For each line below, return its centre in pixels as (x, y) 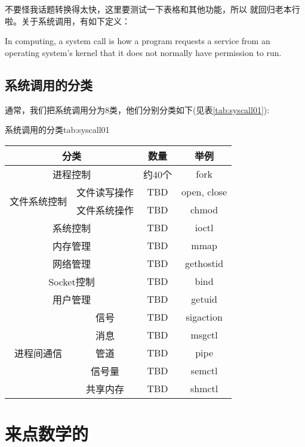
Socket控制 (72, 281)
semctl (204, 371)
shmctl (204, 389)
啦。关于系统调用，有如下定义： (67, 21)
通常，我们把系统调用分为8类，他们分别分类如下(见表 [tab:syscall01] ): (137, 109)
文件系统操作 (105, 210)
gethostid (204, 263)
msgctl (204, 335)
